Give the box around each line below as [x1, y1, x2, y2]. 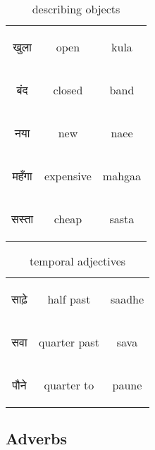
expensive [44, 168, 92, 184]
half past [47, 291, 91, 307]
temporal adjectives [29, 253, 126, 269]
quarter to [44, 377, 94, 393]
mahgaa [102, 168, 142, 184]
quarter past [38, 334, 99, 350]
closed [53, 82, 83, 98]
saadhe [110, 291, 144, 307]
